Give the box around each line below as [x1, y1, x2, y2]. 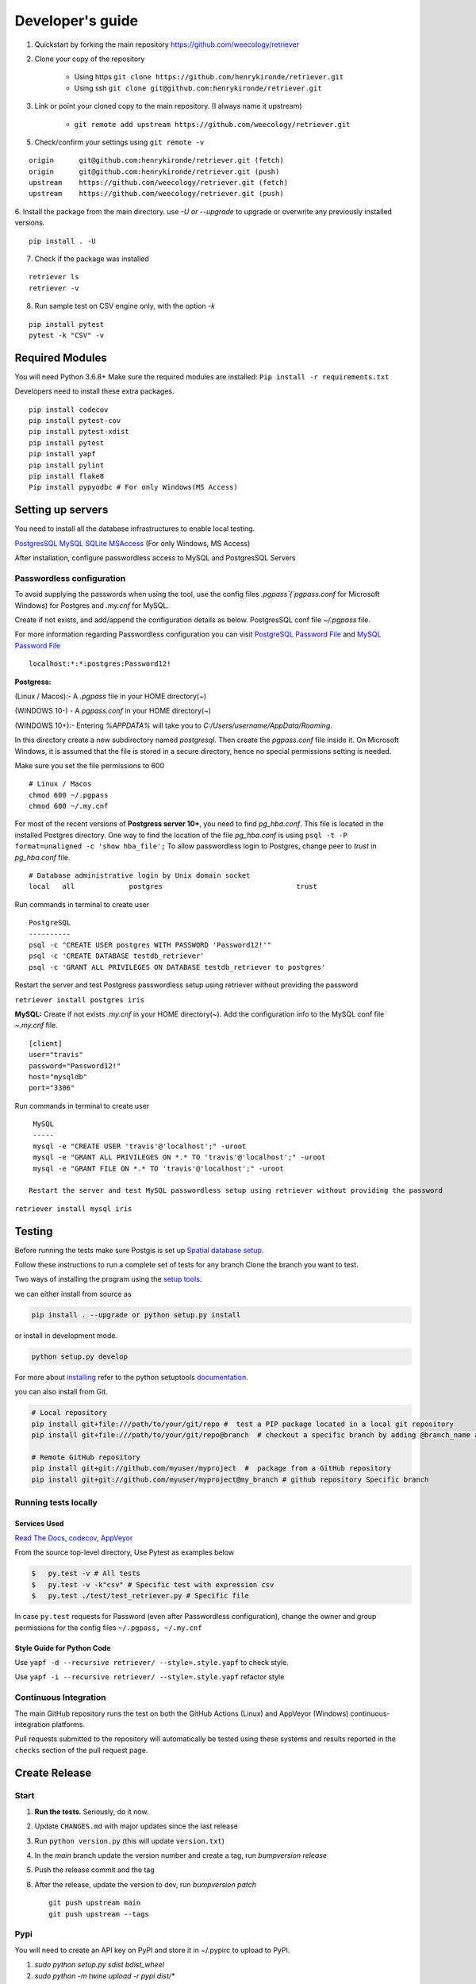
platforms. [52, 1719, 85, 1729]
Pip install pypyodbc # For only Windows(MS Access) [29, 483, 238, 492]
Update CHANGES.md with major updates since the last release [34, 1821, 238, 1831]
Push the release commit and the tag [34, 1865, 155, 1874]
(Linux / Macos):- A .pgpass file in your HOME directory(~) [14, 691, 207, 701]
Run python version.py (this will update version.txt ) [34, 1836, 225, 1845]
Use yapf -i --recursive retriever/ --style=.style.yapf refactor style [14, 1672, 285, 1682]
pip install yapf [29, 449, 96, 459]
